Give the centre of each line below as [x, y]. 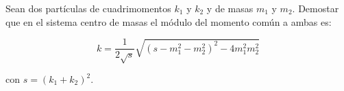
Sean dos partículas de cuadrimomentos [88, 8]
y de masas [230, 8]
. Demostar [316, 8]
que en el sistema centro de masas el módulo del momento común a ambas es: [169, 21]
